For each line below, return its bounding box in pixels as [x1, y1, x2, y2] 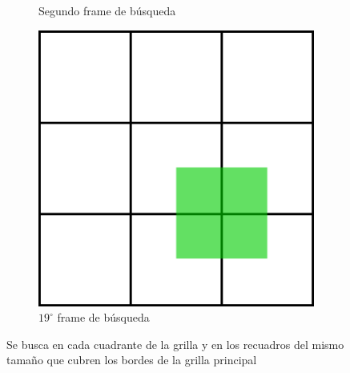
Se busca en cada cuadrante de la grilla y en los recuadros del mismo [6, 335, 344, 352]
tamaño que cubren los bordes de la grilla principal [6, 351, 257, 368]
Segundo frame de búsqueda [38, 2, 176, 18]
